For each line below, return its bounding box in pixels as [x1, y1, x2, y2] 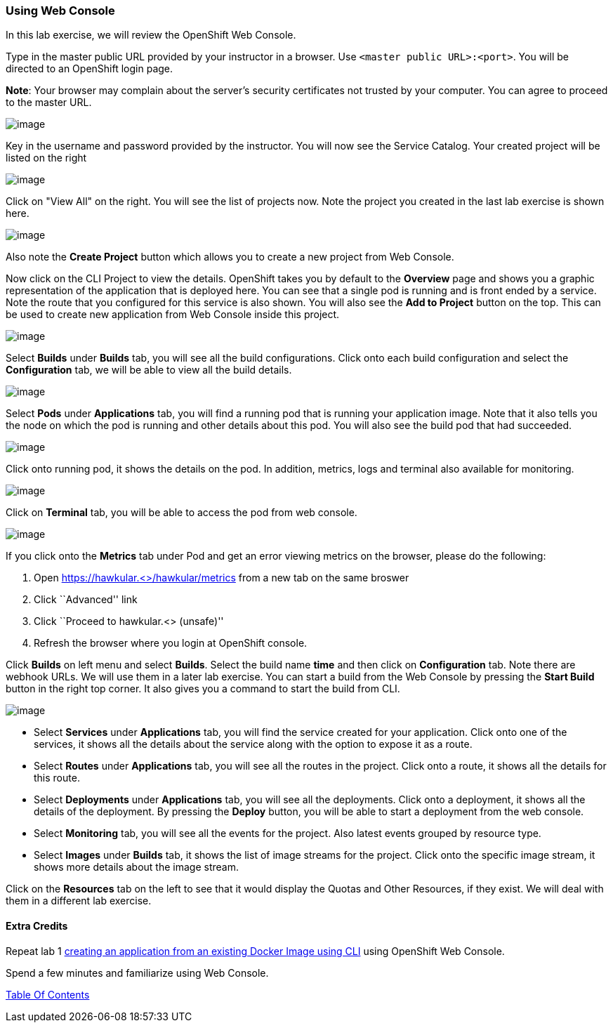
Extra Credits [6, 919, 68, 932]
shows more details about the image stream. [34, 861, 239, 874]
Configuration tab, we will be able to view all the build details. [6, 364, 292, 376]
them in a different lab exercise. [6, 895, 152, 907]
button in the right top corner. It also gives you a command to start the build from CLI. [6, 683, 400, 695]
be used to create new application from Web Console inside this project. [6, 308, 340, 321]
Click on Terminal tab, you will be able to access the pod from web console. [6, 506, 357, 519]
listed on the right [6, 152, 87, 164]
